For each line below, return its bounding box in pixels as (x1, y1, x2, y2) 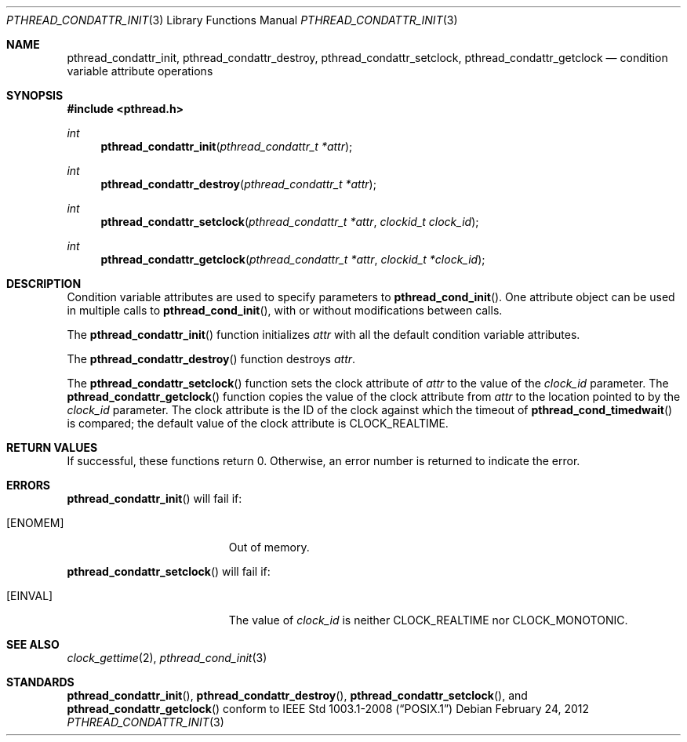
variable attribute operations (67, 64, 213, 78)
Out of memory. (228, 540, 310, 554)
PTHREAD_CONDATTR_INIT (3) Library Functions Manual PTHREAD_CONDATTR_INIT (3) (6, 13, 458, 27)
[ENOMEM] (6, 516, 64, 529)
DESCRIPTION (6, 277, 82, 290)
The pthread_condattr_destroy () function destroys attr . (67, 352, 356, 366)
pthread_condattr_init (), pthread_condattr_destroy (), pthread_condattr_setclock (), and (67, 689, 528, 702)
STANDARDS (6, 675, 75, 689)
